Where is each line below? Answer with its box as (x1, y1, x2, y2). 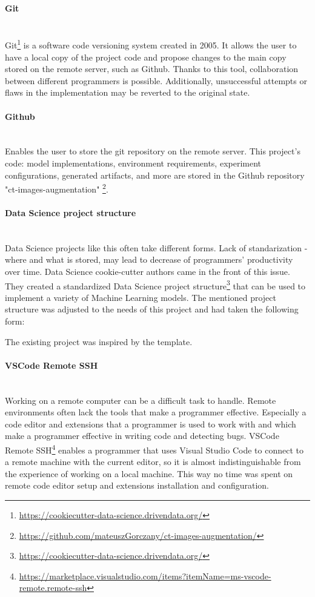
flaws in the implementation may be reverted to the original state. (5, 86, 250, 99)
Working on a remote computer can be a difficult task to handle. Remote (5, 394, 276, 406)
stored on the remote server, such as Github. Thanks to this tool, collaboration (5, 62, 299, 75)
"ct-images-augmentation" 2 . (5, 181, 108, 195)
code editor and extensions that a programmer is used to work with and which (5, 417, 296, 430)
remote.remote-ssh (19, 581, 87, 594)
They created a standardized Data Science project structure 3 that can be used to (5, 277, 306, 292)
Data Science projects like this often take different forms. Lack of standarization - (5, 241, 308, 254)
